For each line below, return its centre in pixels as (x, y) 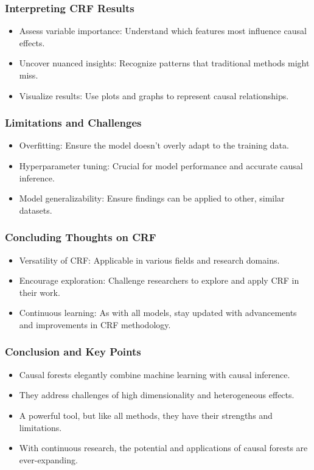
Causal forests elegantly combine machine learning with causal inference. (155, 374)
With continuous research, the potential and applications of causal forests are (163, 448)
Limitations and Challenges (73, 123)
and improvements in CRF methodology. (95, 324)
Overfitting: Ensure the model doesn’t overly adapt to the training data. (154, 145)
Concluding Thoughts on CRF (81, 237)
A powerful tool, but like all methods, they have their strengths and (146, 415)
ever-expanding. (48, 459)
